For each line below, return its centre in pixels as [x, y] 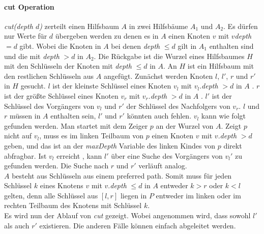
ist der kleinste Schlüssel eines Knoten [112, 86]
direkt [233, 145]
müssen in [25, 116]
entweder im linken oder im [198, 195]
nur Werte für [26, 36]
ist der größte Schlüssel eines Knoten [61, 95]
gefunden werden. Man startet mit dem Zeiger [76, 125]
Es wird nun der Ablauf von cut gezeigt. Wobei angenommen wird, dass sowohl [127, 215]
